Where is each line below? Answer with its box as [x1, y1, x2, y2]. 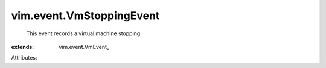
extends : [11, 43, 34, 50]
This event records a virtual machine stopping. [26, 30, 142, 37]
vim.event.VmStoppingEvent [11, 9, 160, 22]
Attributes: [11, 54, 37, 61]
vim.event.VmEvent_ [59, 43, 110, 50]
